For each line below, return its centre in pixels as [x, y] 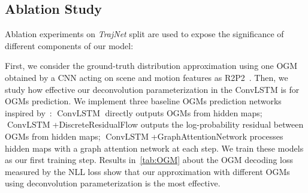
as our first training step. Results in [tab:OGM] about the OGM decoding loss [149, 160]
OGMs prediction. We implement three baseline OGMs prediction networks [143, 101]
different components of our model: [69, 45]
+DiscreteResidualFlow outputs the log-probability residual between [178, 124]
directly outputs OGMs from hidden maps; [184, 112]
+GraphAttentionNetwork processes [217, 136]
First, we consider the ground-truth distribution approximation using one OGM [151, 66]
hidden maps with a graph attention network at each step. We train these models [154, 148]
